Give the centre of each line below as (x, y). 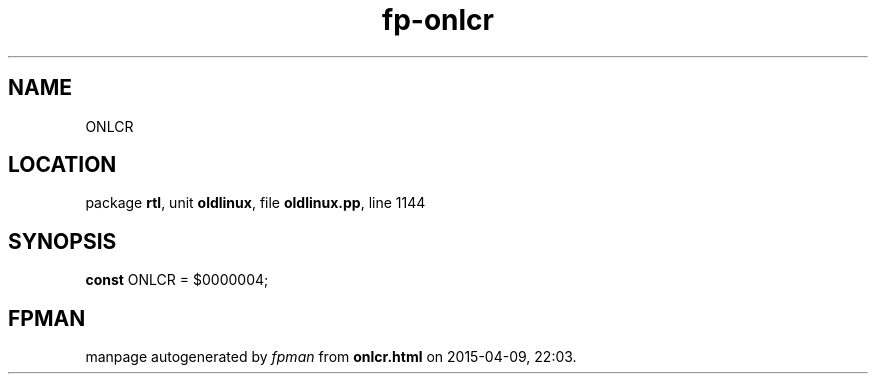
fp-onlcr (438, 20)
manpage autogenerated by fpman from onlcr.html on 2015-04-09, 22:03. (331, 357)
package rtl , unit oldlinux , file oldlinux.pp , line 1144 (255, 203)
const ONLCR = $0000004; (177, 280)
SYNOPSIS (62, 241)
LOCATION (62, 165)
